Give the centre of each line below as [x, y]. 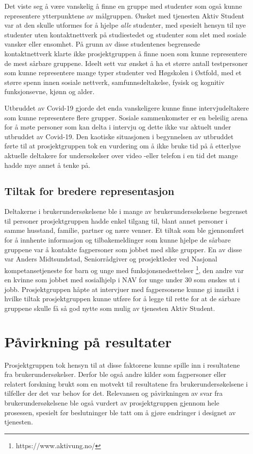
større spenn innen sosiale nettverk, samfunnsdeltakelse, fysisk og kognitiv [115, 82]
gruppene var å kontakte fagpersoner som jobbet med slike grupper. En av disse [123, 249]
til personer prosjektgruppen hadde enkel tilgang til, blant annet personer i [116, 220]
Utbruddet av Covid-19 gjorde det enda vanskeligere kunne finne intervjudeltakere [127, 107]
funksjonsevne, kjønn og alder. [50, 91]
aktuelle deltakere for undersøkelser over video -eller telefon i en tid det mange [121, 155]
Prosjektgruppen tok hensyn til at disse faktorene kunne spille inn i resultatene [122, 365]
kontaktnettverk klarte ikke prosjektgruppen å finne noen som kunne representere [126, 53]
